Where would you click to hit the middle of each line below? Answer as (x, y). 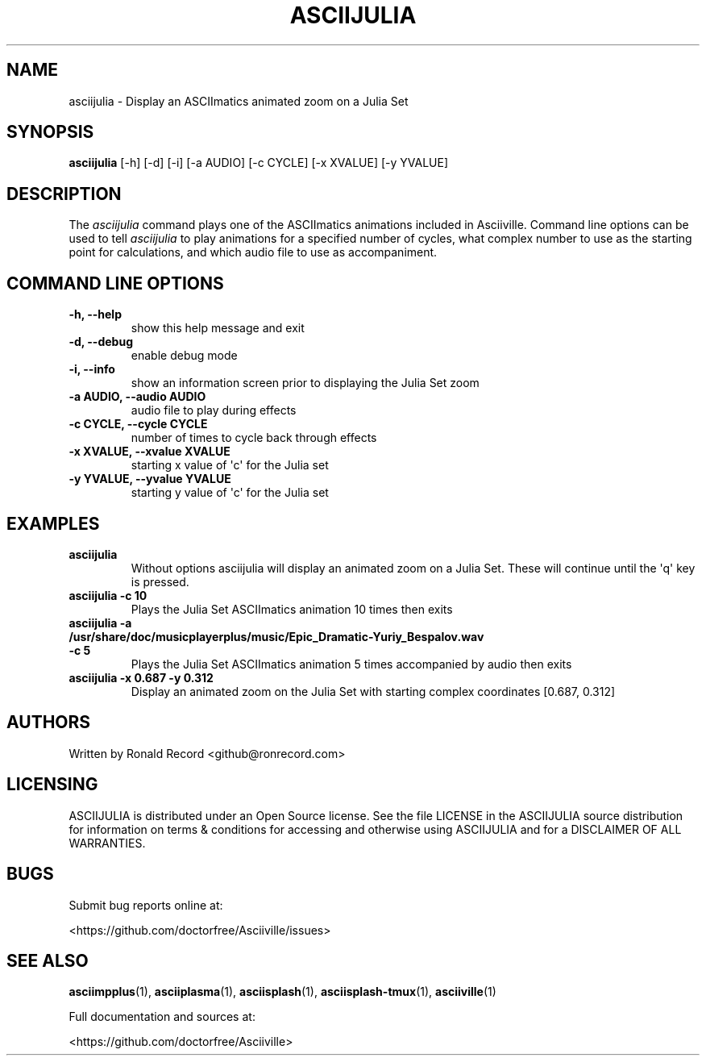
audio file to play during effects (214, 410)
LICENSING (52, 785)
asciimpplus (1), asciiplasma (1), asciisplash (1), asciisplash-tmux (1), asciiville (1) (282, 992)
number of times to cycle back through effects (254, 438)
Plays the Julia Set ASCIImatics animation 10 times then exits (292, 609)
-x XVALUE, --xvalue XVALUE (150, 452)
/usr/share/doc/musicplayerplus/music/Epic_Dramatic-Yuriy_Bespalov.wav (276, 636)
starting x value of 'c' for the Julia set (230, 465)
